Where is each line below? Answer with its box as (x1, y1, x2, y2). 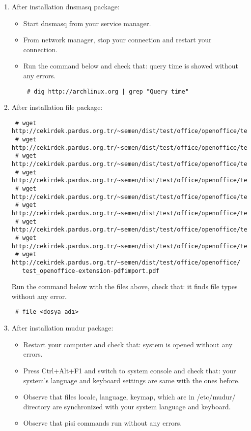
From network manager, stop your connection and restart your (23, 34, 212, 45)
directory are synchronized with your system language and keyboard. (23, 401, 231, 411)
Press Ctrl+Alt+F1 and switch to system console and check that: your (23, 365, 236, 375)
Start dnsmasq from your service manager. (23, 18, 151, 28)
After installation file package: (11, 102, 103, 112)
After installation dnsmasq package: (11, 1, 120, 11)
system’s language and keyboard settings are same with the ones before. (23, 375, 240, 385)
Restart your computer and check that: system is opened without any (23, 339, 233, 349)
